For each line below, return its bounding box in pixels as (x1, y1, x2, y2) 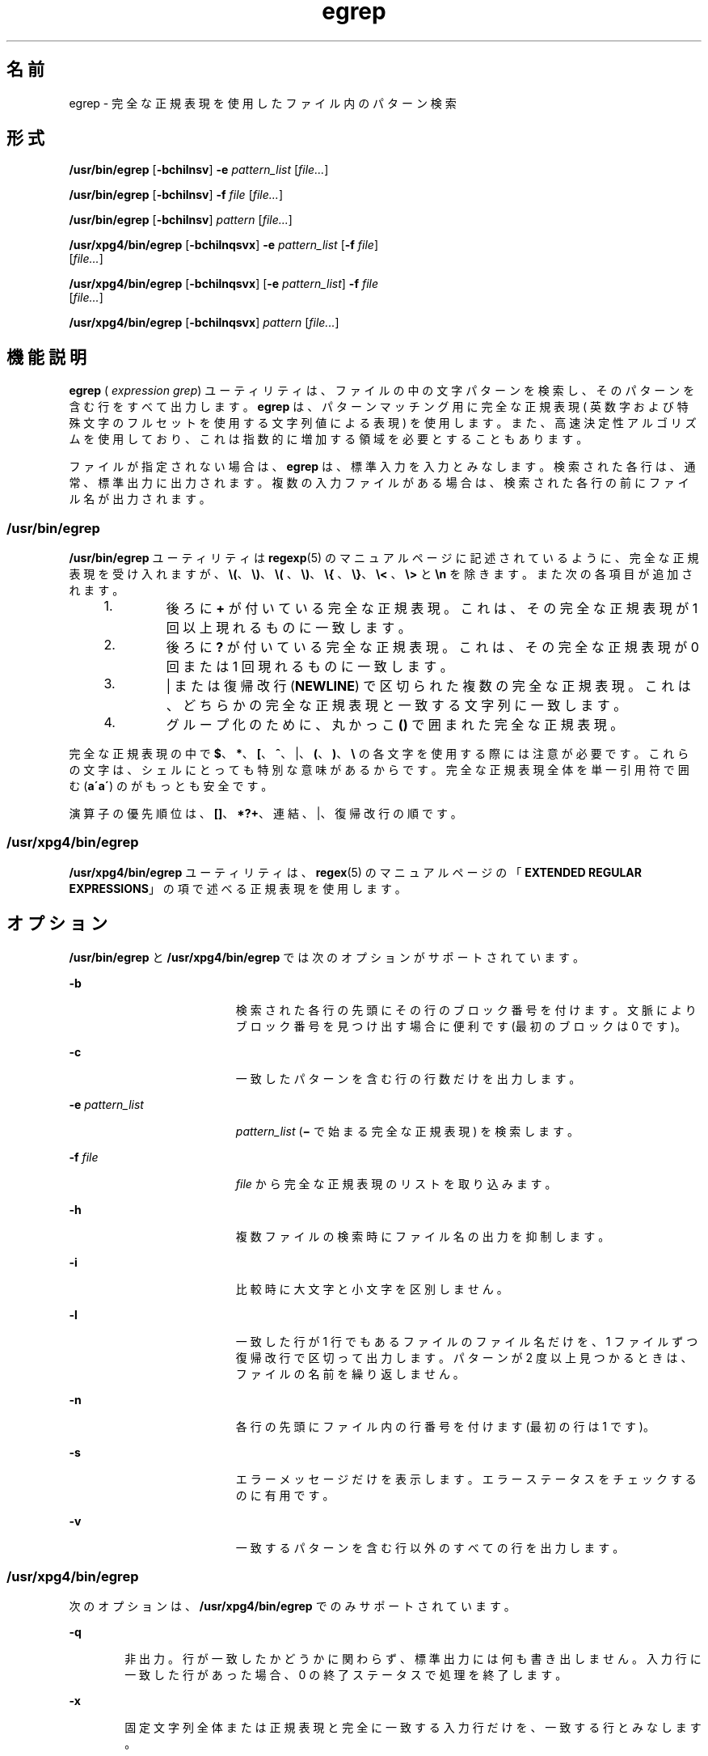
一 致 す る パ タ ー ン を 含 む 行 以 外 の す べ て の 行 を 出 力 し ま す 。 (235, 1540, 625, 1555)
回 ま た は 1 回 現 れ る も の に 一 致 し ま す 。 (166, 658, 453, 675)
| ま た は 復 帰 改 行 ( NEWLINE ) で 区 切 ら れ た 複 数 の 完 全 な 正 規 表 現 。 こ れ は (166, 678, 691, 695)
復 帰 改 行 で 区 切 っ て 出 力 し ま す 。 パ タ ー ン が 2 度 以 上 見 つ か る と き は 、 (235, 1350, 693, 1365)
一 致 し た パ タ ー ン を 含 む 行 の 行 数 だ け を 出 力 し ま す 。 (235, 1071, 581, 1085)
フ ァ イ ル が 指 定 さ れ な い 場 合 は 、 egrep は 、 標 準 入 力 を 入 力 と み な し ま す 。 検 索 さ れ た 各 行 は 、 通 (69, 459, 696, 474)
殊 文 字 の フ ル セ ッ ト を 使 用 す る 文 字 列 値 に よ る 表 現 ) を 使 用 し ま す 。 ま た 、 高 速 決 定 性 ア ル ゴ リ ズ (69, 416, 697, 430)
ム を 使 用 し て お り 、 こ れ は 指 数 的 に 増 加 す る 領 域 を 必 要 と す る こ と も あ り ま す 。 (69, 432, 588, 446)
